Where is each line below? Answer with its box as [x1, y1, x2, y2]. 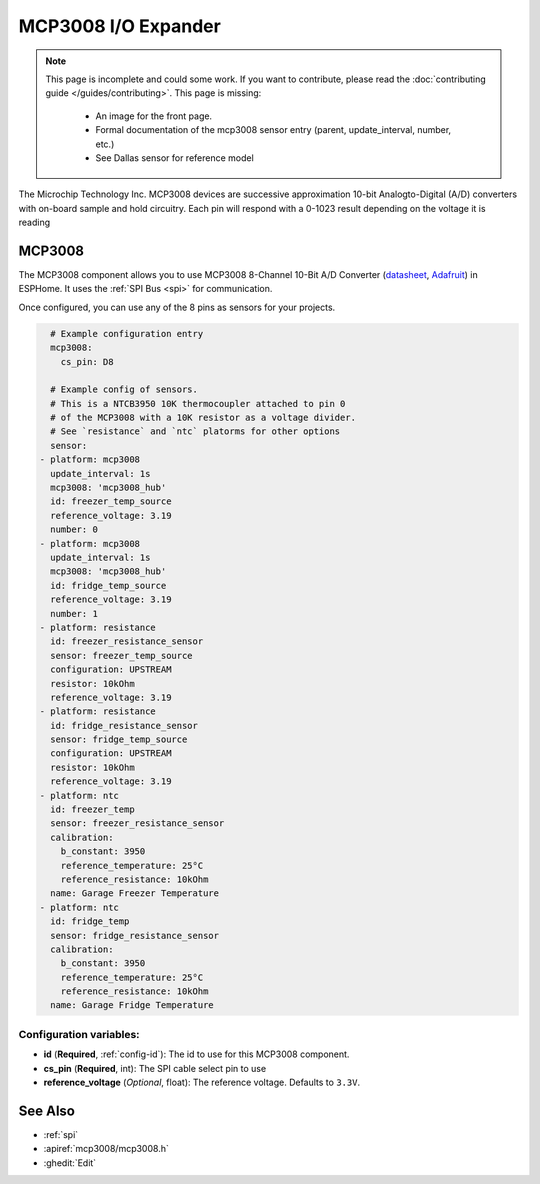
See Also [18, 1102, 75, 1119]
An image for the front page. [95, 110, 213, 122]
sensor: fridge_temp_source [50, 734, 188, 745]
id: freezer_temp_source [50, 496, 172, 507]
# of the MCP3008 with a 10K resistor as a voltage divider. [50, 412, 357, 424]
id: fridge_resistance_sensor [50, 720, 199, 731]
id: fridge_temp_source [50, 580, 167, 591]
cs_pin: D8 [60, 356, 114, 367]
